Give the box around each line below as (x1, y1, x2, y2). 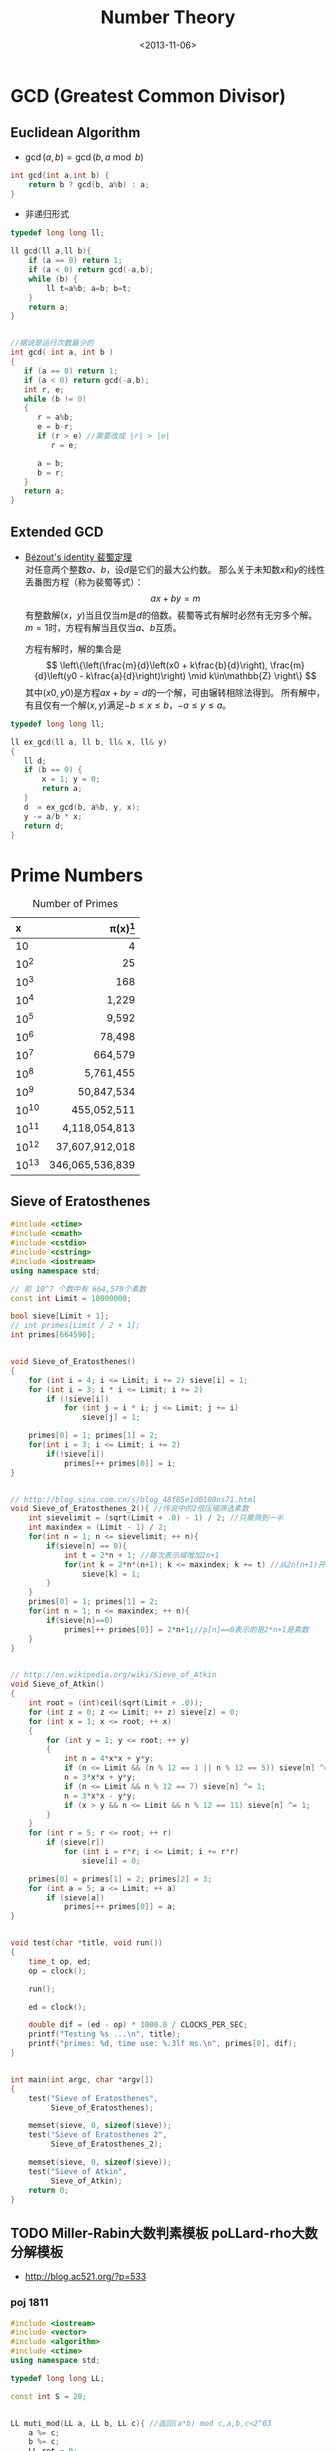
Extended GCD (10, 523, 104, 540)
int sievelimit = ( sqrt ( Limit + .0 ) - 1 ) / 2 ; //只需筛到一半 (28, 1513, 284, 1523)
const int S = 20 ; (10, 2391, 87, 2401)
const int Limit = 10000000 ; (10, 1293, 132, 1303)
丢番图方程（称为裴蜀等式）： (24, 576, 144, 588)
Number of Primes (32, 897, 119, 911)
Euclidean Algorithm (10, 124, 141, 141)
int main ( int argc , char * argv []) (10, 2074, 155, 2085)
